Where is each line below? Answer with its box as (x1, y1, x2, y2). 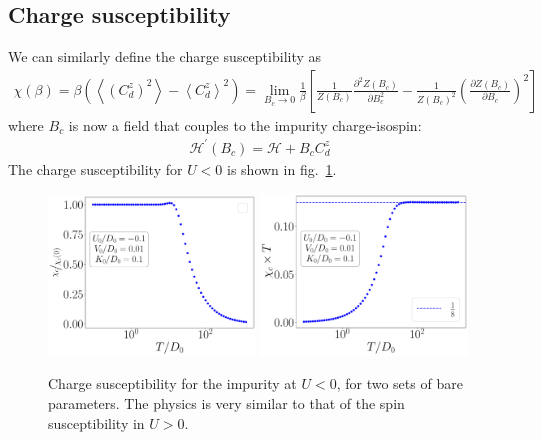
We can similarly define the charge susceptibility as (8, 46, 322, 67)
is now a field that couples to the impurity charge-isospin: (68, 114, 422, 135)
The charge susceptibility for (8, 158, 183, 179)
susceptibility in (48, 412, 145, 433)
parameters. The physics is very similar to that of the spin (48, 393, 405, 414)
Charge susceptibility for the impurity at (48, 373, 297, 394)
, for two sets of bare (336, 373, 463, 394)
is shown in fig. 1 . (227, 158, 337, 179)
